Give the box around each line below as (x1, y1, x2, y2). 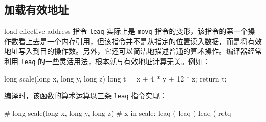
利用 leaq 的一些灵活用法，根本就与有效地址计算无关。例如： (4, 56, 210, 67)
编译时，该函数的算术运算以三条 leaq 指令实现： (4, 90, 167, 101)
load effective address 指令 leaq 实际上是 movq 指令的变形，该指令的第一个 (4, 26, 248, 36)
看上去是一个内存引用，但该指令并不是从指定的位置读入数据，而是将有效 (18, 35, 262, 46)
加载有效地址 (4, 2, 69, 17)
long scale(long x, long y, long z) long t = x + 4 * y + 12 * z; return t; (4, 73, 227, 84)
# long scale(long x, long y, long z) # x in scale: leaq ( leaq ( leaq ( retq (4, 107, 231, 118)
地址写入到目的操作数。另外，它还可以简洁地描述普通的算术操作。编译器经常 (4, 46, 262, 56)
